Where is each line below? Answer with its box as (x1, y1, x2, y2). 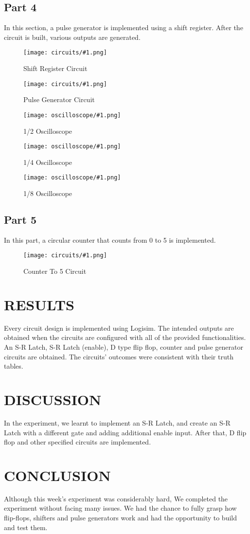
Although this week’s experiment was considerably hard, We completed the (4, 493, 228, 503)
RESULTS (4, 294, 74, 314)
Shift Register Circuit (23, 63, 88, 73)
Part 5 (4, 212, 37, 227)
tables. (4, 361, 23, 371)
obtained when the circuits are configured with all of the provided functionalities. (4, 332, 246, 342)
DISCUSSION (4, 389, 102, 409)
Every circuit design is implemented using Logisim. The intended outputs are (4, 322, 234, 333)
